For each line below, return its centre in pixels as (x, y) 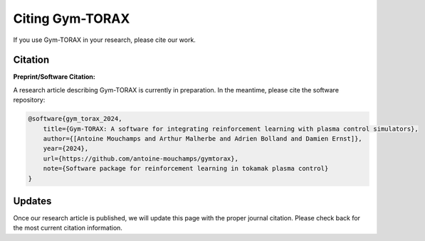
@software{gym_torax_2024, (75, 119)
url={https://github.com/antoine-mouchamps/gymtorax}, (141, 159)
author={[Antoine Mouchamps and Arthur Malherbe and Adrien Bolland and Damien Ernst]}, (203, 139)
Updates (32, 201)
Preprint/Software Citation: (54, 77)
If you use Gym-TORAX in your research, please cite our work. (104, 40)
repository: (29, 100)
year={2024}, (66, 149)
